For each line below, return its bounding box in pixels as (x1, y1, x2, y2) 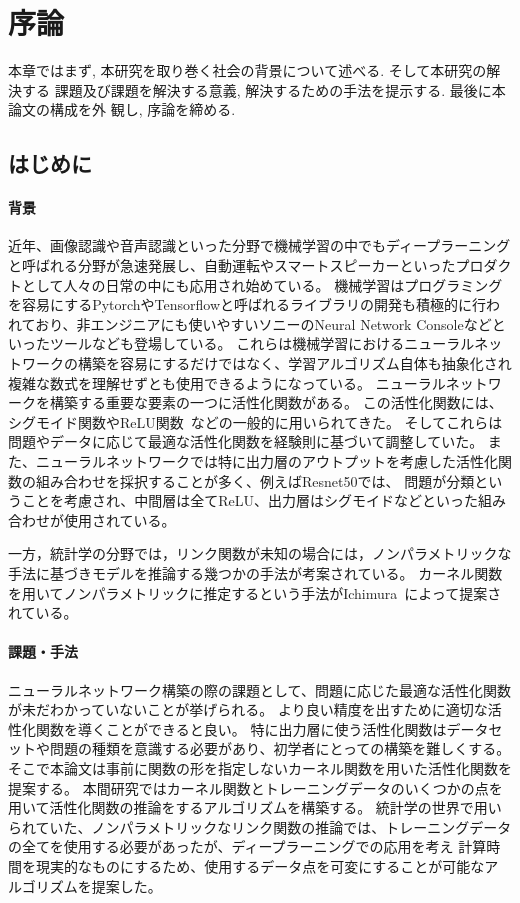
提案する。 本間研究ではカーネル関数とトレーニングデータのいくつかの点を (8, 777, 503, 798)
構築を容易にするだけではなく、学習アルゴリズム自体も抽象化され (77, 353, 512, 374)
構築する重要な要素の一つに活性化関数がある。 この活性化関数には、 (49, 392, 503, 413)
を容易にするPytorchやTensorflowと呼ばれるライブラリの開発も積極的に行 (8, 294, 487, 315)
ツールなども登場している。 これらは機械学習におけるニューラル (49, 333, 475, 354)
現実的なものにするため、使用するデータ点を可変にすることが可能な (35, 855, 485, 876)
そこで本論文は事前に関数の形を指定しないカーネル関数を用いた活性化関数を (8, 757, 512, 778)
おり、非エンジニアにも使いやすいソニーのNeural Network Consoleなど (35, 313, 492, 334)
